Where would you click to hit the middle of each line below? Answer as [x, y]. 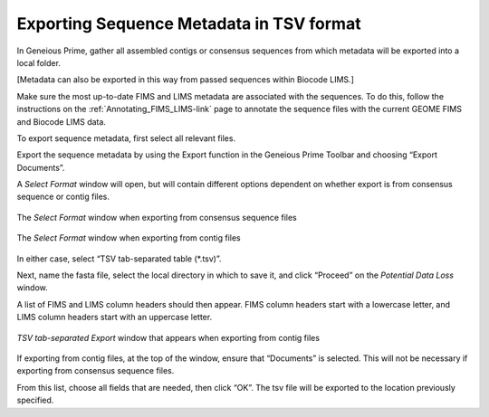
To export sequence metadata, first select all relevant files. [126, 138]
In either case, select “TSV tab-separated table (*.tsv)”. [119, 259]
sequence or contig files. [63, 197]
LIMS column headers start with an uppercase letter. [115, 317]
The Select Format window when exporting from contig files [129, 238]
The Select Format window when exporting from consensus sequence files [157, 217]
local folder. [38, 62]
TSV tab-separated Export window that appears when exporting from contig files [168, 337]
